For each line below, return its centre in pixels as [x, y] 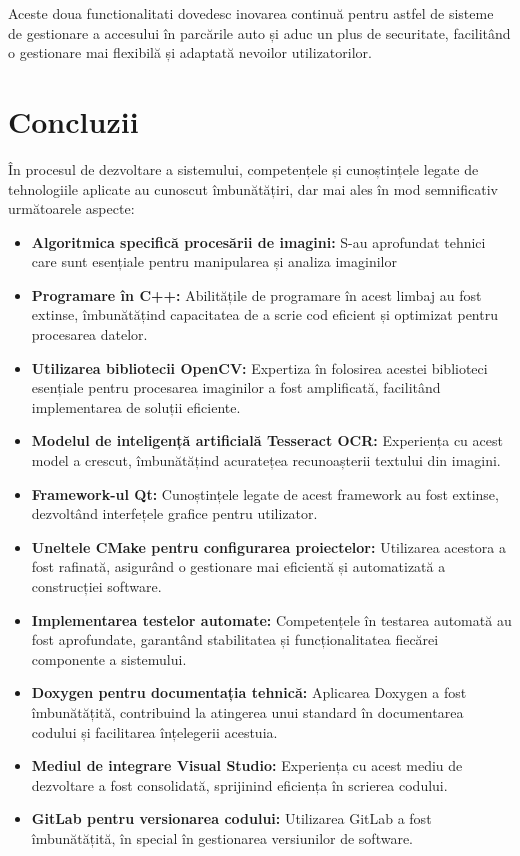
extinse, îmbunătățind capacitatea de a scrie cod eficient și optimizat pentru [264, 314]
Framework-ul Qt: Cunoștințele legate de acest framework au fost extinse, [265, 493]
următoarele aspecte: [71, 208]
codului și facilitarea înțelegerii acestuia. [154, 731]
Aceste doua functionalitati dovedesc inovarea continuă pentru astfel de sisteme [251, 13]
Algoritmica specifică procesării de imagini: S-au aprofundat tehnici [258, 241]
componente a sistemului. [109, 658]
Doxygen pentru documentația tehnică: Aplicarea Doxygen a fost [249, 692]
